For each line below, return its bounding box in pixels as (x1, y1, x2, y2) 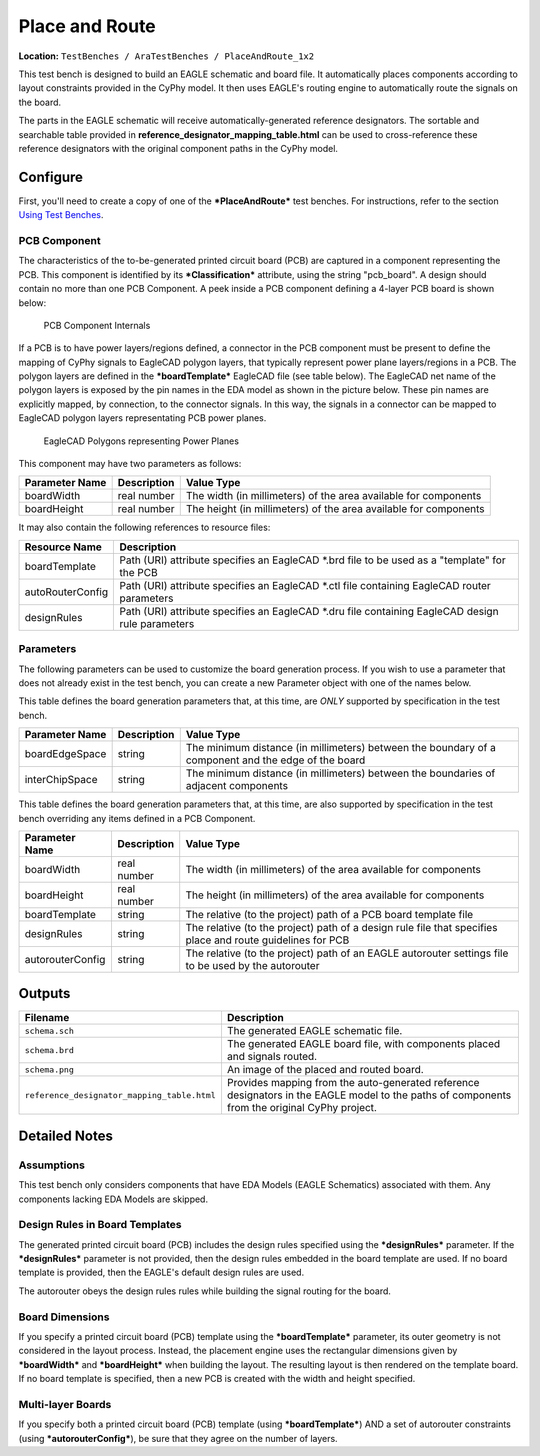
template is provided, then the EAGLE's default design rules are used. (18, 1266, 305, 1279)
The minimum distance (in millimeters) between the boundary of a (185, 741, 497, 755)
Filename (24, 1011, 70, 1025)
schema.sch (24, 1025, 75, 1036)
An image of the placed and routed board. (226, 1063, 424, 1077)
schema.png (24, 1064, 75, 1075)
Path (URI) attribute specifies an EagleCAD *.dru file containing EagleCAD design (119, 604, 499, 618)
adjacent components (185, 779, 289, 793)
